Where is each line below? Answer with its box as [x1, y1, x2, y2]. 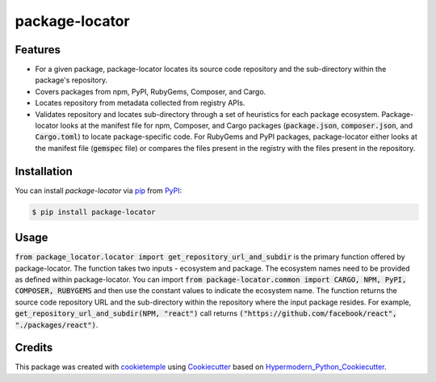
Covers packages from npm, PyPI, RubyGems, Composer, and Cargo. [35, 86, 266, 96]
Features [15, 43, 61, 57]
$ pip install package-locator [31, 207, 157, 216]
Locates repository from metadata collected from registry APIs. [35, 98, 245, 108]
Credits [15, 341, 53, 355]
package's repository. [35, 75, 108, 85]
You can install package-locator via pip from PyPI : [15, 186, 182, 195]
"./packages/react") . [15, 320, 99, 330]
